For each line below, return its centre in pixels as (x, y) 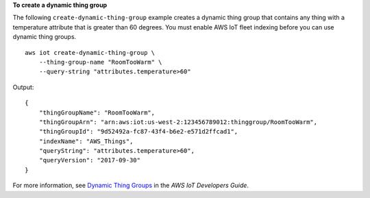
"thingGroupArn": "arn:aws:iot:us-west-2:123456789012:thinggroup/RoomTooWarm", (178, 122)
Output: (23, 87)
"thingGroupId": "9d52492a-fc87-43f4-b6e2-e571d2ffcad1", (138, 132)
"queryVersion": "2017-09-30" (89, 160)
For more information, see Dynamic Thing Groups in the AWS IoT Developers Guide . (131, 186)
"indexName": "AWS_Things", (86, 141)
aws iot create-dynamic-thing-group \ (90, 52)
